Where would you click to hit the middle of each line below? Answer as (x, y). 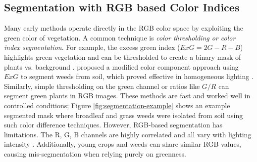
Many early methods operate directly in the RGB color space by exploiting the (124, 28)
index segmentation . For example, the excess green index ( (92, 47)
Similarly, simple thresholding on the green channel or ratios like (102, 86)
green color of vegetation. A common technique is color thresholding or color (120, 37)
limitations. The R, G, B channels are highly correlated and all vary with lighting (128, 134)
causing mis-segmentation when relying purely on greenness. (95, 153)
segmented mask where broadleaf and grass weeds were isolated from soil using (124, 115)
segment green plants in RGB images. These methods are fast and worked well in (127, 96)
